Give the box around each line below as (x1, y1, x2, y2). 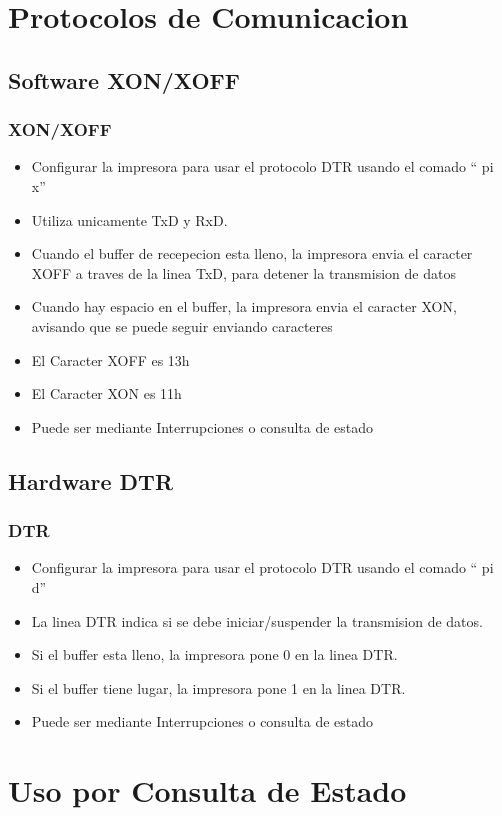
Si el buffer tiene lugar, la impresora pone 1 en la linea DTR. (31, 677, 406, 698)
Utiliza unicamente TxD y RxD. (31, 209, 228, 230)
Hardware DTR (8, 465, 174, 496)
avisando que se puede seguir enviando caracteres (31, 315, 333, 336)
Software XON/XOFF (8, 64, 240, 95)
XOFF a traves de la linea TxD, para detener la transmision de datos (31, 262, 456, 283)
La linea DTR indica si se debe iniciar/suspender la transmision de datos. (31, 610, 483, 631)
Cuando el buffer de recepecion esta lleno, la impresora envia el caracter (31, 243, 473, 264)
